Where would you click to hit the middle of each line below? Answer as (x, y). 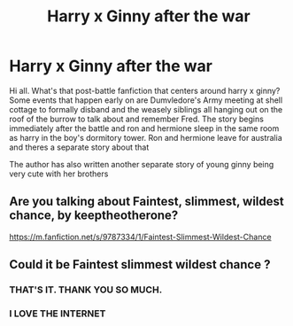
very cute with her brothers (59, 174)
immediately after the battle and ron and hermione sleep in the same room (144, 128)
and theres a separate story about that (79, 147)
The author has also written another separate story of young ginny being (142, 164)
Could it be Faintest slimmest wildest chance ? (140, 264)
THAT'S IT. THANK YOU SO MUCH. (86, 290)
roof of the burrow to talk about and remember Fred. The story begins (136, 119)
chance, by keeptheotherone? (94, 216)
